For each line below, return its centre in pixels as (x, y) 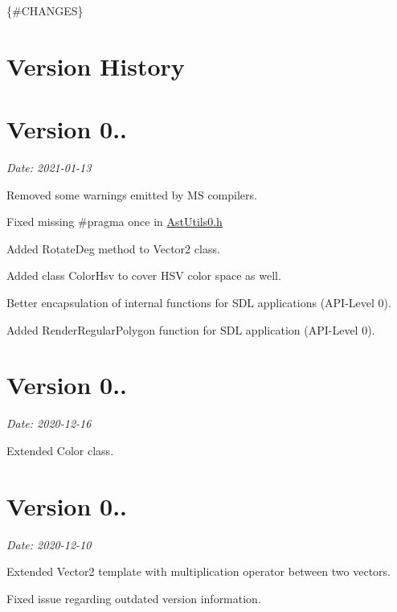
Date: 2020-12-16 (49, 423)
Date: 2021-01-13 (49, 168)
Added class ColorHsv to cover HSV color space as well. (144, 275)
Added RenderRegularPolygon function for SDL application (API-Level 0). (191, 329)
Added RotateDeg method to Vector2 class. (113, 248)
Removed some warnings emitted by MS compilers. (132, 194)
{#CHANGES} (45, 10)
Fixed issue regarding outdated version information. (134, 598)
